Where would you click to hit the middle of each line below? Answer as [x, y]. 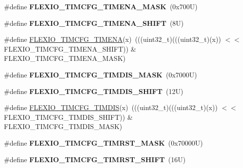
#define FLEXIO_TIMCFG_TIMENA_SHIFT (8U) [94, 23]
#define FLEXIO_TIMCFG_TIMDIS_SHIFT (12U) [94, 91]
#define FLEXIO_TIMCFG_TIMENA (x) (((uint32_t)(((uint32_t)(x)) [112, 39]
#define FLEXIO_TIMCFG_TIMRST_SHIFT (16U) [95, 159]
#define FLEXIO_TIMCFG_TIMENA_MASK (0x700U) [101, 6]
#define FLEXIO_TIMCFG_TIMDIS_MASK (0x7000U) [101, 74]
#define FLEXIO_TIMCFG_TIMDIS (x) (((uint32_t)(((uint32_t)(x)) [111, 107]
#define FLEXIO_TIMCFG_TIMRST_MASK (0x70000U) [103, 142]
